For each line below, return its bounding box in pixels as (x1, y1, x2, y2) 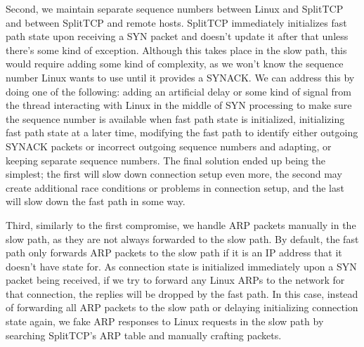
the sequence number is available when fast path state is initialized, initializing (6, 111, 345, 126)
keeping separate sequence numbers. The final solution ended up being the (6, 152, 325, 167)
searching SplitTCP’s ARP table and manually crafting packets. (6, 327, 282, 342)
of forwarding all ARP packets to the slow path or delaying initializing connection (6, 300, 358, 315)
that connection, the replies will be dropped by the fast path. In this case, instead (6, 286, 358, 301)
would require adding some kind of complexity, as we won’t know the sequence (6, 56, 344, 71)
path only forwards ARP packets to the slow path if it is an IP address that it (6, 245, 342, 260)
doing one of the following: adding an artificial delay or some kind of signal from (6, 84, 351, 98)
